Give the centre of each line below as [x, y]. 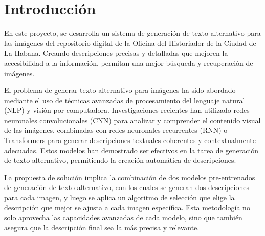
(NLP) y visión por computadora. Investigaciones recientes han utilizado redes [127, 110]
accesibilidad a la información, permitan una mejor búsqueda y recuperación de [129, 63]
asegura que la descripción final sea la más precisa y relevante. [102, 227]
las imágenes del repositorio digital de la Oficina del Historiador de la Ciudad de [130, 43]
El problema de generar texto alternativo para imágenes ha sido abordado [120, 90]
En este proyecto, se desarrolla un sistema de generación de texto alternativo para [132, 33]
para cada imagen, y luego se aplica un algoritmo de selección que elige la [119, 197]
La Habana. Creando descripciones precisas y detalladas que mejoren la [116, 53]
